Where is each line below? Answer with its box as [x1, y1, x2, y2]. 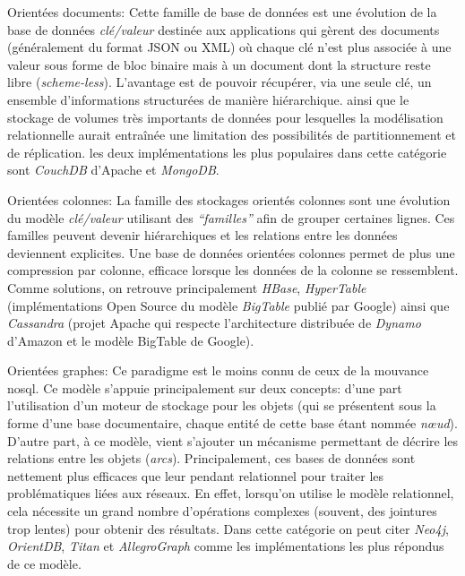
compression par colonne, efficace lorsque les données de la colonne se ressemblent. [7, 261, 459, 279]
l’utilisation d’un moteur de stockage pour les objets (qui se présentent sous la [7, 396, 436, 415]
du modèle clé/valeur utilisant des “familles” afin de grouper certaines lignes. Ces [7, 208, 455, 227]
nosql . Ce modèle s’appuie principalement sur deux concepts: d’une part [7, 378, 402, 397]
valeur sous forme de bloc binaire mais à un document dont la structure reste [7, 55, 431, 73]
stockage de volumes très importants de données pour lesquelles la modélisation [7, 107, 443, 126]
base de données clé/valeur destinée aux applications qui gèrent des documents [7, 20, 440, 39]
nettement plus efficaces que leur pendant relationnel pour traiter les [7, 466, 384, 485]
